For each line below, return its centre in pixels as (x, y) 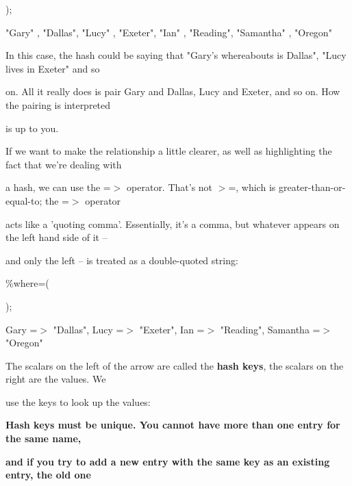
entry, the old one (48, 475)
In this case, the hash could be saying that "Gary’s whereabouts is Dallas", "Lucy (176, 55)
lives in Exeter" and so (53, 68)
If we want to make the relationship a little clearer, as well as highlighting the (169, 151)
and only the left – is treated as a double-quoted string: (122, 260)
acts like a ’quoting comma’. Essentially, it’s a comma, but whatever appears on (173, 223)
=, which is (252, 187)
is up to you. (32, 128)
